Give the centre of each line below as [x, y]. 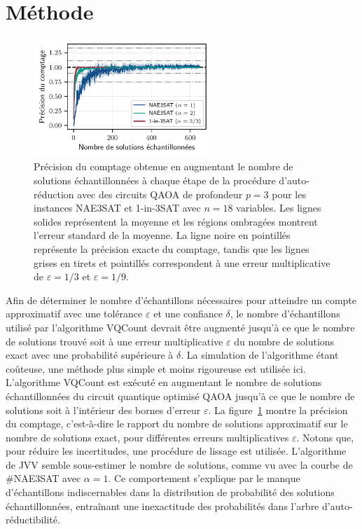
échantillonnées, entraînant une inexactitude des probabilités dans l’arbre [162, 506]
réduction [54, 194]
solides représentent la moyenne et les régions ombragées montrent [176, 221]
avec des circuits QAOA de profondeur [160, 194]
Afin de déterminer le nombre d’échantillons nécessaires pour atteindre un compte [181, 300]
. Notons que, [325, 437]
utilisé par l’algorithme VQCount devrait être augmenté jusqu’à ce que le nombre [180, 327]
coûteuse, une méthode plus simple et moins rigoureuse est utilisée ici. [156, 368]
